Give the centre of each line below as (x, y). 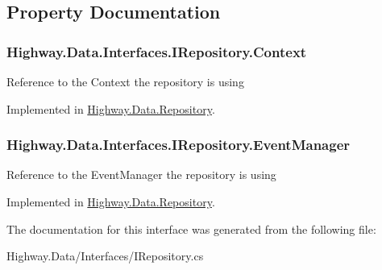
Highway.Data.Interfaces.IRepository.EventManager (179, 145)
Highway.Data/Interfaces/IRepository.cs (105, 256)
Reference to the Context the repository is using (125, 81)
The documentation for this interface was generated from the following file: (191, 228)
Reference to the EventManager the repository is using (141, 174)
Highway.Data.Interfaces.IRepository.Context (157, 51)
